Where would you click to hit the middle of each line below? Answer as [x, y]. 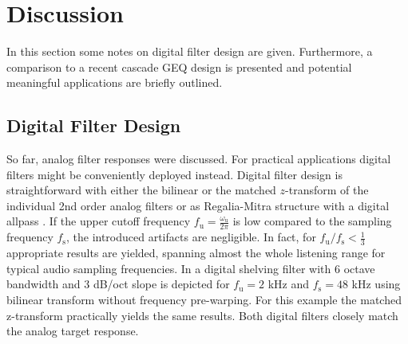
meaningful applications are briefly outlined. [115, 82]
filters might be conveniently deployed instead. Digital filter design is [174, 174]
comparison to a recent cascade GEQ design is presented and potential [179, 66]
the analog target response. [73, 331]
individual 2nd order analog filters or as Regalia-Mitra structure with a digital [198, 205]
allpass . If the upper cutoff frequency [99, 221]
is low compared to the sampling [312, 221]
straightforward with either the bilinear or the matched [141, 190]
